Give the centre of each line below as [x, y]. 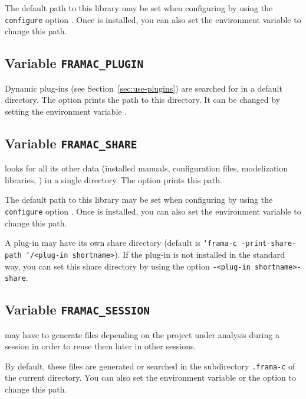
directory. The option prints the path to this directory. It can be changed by [143, 100]
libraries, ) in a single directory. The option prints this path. [113, 179]
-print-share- [269, 244]
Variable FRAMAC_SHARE [71, 143]
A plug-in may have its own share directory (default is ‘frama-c [121, 243]
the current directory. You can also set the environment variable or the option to [150, 377]
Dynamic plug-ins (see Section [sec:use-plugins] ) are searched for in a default [144, 88]
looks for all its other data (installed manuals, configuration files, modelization [147, 168]
